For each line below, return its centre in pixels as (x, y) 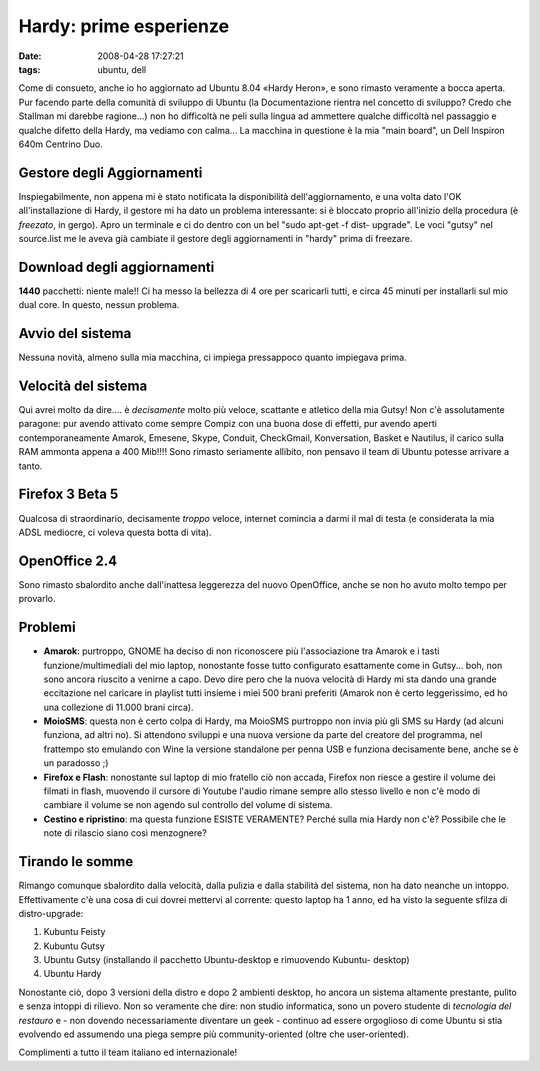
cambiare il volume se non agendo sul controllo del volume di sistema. (188, 805)
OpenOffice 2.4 (68, 560)
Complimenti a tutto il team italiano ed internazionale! (128, 1052)
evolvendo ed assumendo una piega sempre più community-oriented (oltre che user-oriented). (214, 1034)
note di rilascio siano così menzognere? (125, 833)
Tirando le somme (76, 861)
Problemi (47, 627)
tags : (29, 69)
